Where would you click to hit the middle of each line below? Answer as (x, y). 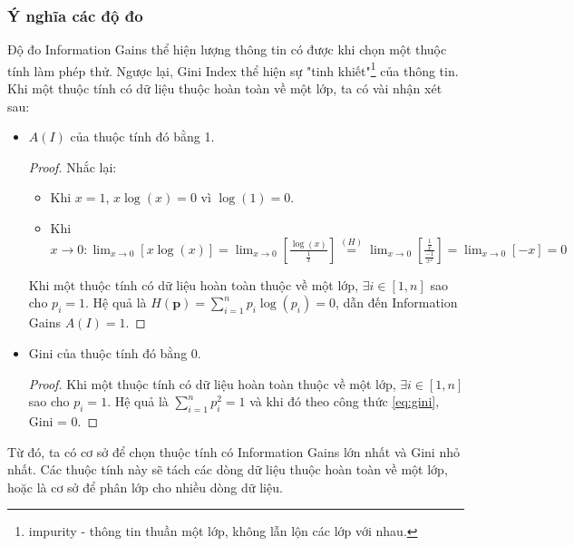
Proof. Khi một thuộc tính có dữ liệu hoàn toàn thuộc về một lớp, (212, 383)
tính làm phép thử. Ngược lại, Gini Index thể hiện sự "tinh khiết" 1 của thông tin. (233, 69)
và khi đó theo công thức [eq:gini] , (345, 401)
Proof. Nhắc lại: (73, 166)
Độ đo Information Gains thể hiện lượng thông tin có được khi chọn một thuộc (227, 49)
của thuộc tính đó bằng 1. (142, 136)
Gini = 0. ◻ (63, 421)
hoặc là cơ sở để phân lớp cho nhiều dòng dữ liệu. (145, 487)
